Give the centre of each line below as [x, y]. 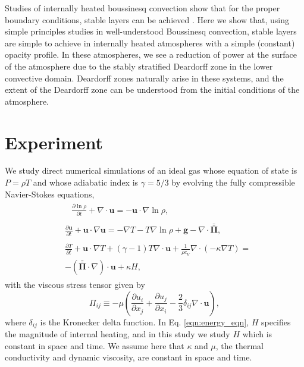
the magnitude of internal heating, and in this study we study [117, 334]
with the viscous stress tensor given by [75, 285]
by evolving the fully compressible [233, 182]
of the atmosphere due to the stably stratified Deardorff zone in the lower [139, 66]
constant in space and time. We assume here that [95, 345]
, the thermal [239, 345]
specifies [276, 321]
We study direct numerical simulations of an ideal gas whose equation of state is [151, 170]
